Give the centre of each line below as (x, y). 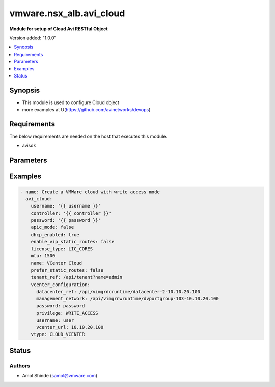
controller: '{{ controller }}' (71, 213)
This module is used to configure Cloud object (71, 102)
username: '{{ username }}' (66, 206)
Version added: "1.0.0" (33, 38)
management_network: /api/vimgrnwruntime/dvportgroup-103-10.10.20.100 (128, 299)
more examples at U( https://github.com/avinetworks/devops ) (86, 110)
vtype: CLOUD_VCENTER (58, 334)
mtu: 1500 (43, 256)
